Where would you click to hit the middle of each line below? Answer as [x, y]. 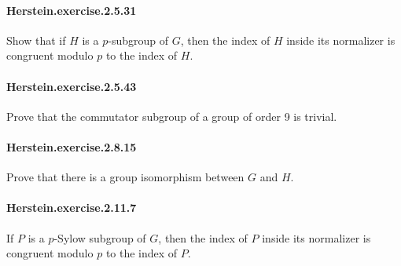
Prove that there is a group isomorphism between [125, 177]
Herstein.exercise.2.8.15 [72, 146]
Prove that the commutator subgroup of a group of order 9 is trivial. [172, 116]
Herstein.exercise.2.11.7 [72, 208]
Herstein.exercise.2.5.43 [72, 86]
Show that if [36, 40]
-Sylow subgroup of [100, 237]
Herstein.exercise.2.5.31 [72, 10]
